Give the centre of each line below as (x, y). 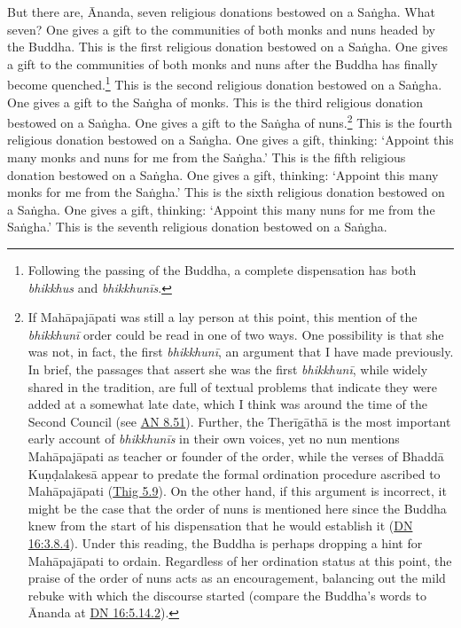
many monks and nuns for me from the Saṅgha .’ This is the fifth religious (207, 157)
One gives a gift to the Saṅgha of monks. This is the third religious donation (215, 102)
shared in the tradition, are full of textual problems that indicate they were (233, 386)
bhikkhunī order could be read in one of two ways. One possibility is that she (236, 334)
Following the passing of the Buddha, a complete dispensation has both (222, 270)
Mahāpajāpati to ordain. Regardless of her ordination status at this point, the (240, 560)
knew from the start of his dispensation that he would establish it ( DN (220, 526)
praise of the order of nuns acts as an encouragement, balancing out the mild (237, 578)
